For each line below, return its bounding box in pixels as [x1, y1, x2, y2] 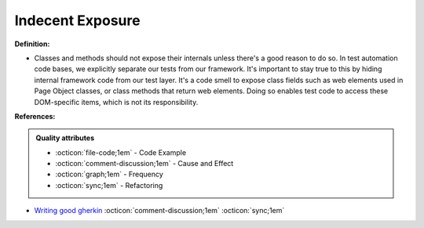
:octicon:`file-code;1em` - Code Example [55, 147, 187, 157]
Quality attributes [35, 133, 94, 143]
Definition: [14, 39, 50, 49]
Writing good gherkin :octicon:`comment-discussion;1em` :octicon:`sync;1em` [34, 206, 285, 215]
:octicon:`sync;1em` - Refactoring [55, 180, 163, 190]
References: [14, 111, 56, 121]
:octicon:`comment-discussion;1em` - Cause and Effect [55, 159, 234, 168]
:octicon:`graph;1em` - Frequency [55, 169, 164, 179]
